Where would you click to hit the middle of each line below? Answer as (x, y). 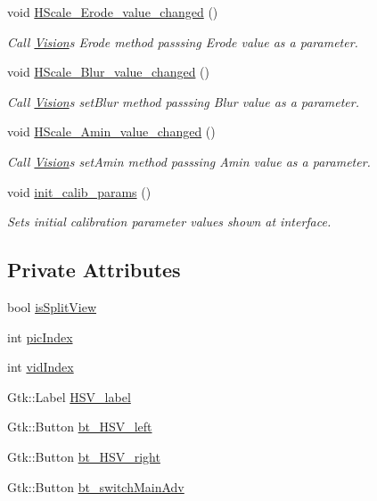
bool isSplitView (52, 306)
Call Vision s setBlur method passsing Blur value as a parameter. (183, 101)
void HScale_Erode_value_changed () (113, 12)
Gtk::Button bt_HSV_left (80, 427)
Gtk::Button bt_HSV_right (84, 456)
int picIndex (40, 337)
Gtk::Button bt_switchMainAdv (96, 486)
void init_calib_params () (79, 191)
